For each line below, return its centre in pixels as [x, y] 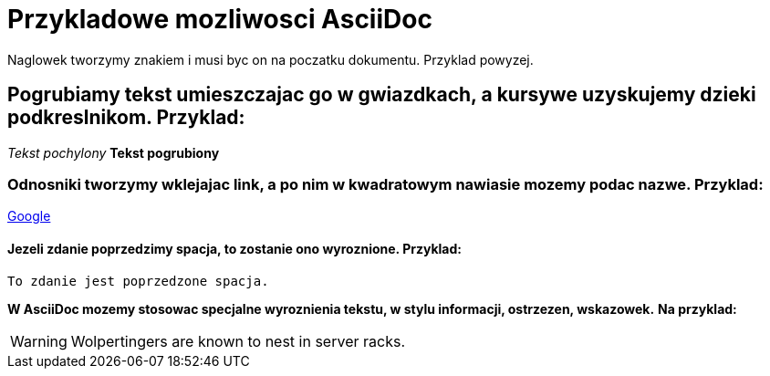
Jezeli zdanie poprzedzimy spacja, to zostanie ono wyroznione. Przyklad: [234, 248]
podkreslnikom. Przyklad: [126, 118]
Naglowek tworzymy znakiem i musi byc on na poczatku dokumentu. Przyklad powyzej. [271, 59]
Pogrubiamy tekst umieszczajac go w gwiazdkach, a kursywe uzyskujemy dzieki [382, 95]
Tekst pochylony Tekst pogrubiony [114, 152]
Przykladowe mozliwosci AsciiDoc [220, 19]
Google [29, 216]
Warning [39, 341]
